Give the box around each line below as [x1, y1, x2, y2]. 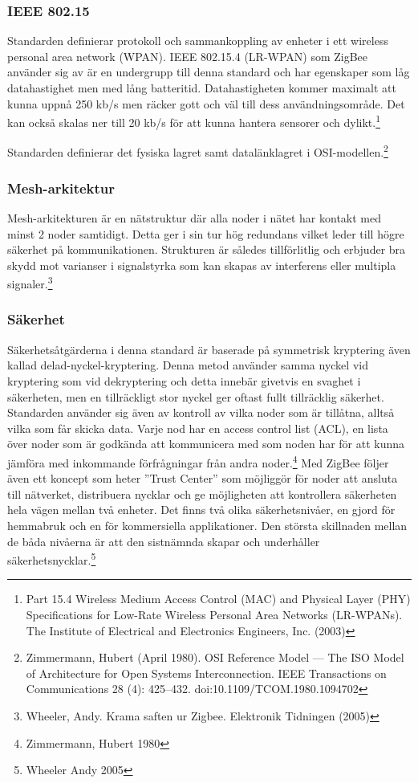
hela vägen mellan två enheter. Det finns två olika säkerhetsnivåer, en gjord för [7, 501, 396, 518]
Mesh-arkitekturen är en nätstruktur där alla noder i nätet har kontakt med [7, 209, 382, 226]
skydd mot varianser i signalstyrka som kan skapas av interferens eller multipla [7, 256, 396, 273]
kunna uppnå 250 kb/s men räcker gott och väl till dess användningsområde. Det [7, 95, 405, 112]
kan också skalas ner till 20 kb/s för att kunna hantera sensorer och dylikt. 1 [7, 112, 381, 130]
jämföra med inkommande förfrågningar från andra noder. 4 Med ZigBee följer [7, 451, 389, 471]
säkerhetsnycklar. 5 [7, 549, 96, 568]
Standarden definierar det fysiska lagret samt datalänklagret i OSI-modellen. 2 [7, 141, 388, 161]
